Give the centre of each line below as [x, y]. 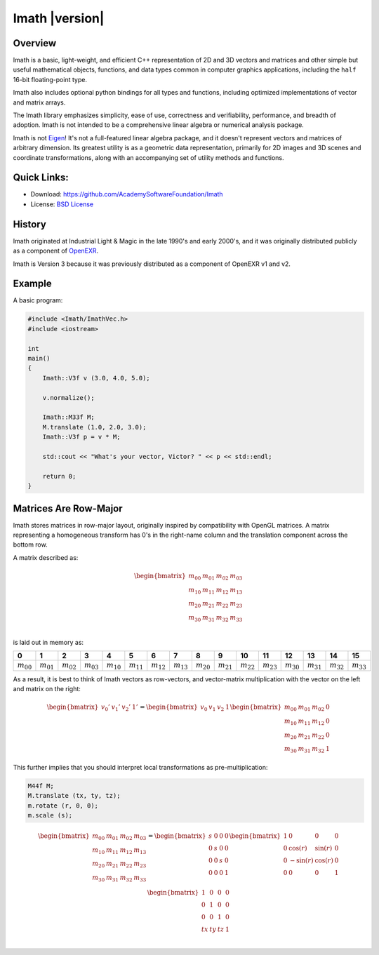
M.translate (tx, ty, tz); [74, 796]
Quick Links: [41, 178]
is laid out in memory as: [48, 642]
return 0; [59, 476]
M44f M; [41, 786]
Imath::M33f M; [68, 417]
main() [39, 359]
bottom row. [31, 545]
